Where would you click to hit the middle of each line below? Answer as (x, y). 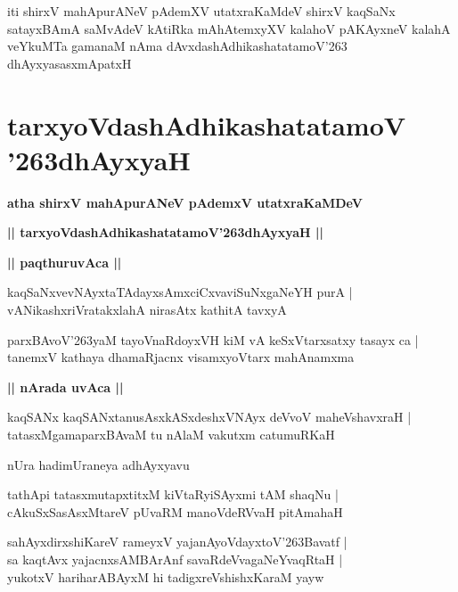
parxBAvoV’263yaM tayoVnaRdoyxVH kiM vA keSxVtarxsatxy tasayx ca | (213, 339)
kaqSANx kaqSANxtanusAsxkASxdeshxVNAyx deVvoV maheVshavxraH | (209, 417)
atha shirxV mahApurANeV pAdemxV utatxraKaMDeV (185, 202)
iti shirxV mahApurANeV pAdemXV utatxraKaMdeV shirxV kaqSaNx (201, 11)
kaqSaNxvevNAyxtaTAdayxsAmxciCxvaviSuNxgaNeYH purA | (180, 292)
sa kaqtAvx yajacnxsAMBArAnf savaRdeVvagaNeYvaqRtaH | (175, 559)
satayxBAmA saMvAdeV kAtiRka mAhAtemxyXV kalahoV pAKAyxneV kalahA (229, 28)
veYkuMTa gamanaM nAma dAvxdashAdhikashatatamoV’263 (177, 46)
